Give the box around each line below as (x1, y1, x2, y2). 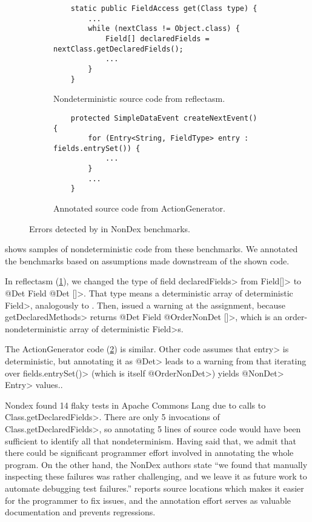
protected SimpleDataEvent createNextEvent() (70, 113, 257, 122)
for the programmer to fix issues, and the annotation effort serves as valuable (5, 494, 291, 506)
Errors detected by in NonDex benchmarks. (29, 222, 190, 235)
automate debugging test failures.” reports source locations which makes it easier (5, 481, 304, 494)
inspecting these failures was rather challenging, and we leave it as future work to (5, 470, 307, 483)
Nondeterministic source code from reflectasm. (53, 92, 225, 105)
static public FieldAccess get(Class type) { (70, 4, 257, 13)
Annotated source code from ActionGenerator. (53, 202, 225, 215)
